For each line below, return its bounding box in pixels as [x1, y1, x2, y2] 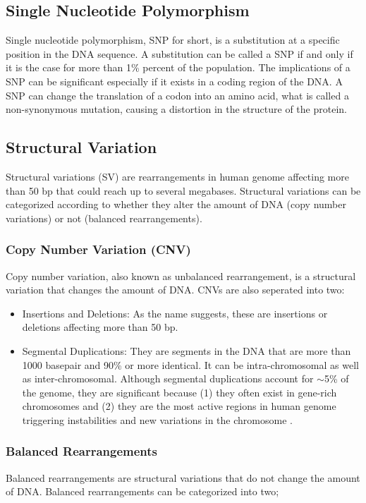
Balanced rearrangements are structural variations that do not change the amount [6, 470, 360, 485]
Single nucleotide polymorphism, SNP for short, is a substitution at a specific [6, 32, 340, 47]
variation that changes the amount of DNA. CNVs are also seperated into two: [6, 282, 345, 297]
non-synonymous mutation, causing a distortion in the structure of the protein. [6, 102, 347, 116]
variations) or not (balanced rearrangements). [6, 210, 202, 225]
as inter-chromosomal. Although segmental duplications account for [22, 371, 314, 386]
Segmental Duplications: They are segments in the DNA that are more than [22, 343, 351, 358]
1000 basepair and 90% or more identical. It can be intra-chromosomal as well [22, 357, 359, 372]
